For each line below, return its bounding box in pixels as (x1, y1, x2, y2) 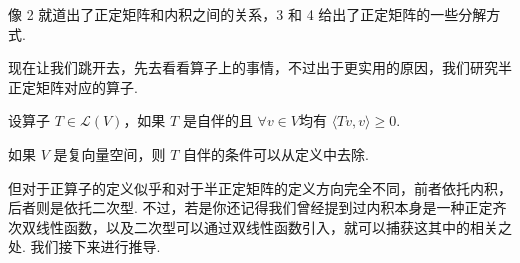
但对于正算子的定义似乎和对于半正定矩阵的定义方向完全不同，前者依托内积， (8, 177, 512, 198)
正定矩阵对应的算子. (8, 76, 138, 97)
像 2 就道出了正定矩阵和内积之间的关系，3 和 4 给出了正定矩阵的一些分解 (8, 4, 487, 24)
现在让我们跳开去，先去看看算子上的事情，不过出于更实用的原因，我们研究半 (8, 57, 512, 78)
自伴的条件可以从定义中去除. (183, 143, 369, 164)
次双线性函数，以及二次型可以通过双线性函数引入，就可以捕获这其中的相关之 (8, 216, 512, 237)
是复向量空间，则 (53, 143, 166, 164)
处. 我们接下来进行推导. (8, 236, 161, 257)
